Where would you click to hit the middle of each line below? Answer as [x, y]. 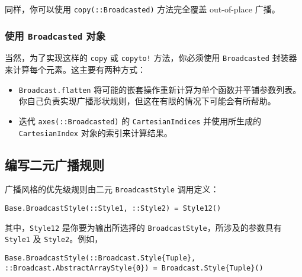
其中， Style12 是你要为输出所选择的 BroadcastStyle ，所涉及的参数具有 [143, 227]
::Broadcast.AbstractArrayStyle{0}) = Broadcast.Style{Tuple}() [134, 268]
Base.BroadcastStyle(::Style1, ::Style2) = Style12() [113, 209]
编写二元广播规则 [54, 164]
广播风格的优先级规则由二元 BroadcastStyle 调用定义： [112, 189]
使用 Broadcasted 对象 [55, 35]
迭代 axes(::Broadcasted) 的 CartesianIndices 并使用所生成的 [140, 120]
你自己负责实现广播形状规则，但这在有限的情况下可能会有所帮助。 [147, 101]
